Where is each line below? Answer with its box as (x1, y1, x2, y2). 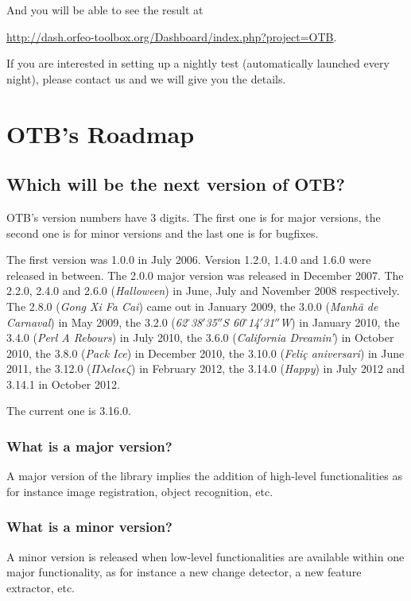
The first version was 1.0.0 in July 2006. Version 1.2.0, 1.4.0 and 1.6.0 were (6, 251, 371, 268)
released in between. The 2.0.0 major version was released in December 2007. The (6, 266, 404, 283)
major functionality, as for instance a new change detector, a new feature (6, 564, 362, 580)
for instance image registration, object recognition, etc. (6, 483, 273, 499)
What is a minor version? (6, 517, 173, 537)
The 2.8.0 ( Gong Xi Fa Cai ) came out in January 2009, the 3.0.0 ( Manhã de (6, 297, 378, 314)
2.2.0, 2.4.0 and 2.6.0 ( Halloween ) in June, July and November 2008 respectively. (6, 282, 400, 299)
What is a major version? (6, 436, 173, 456)
